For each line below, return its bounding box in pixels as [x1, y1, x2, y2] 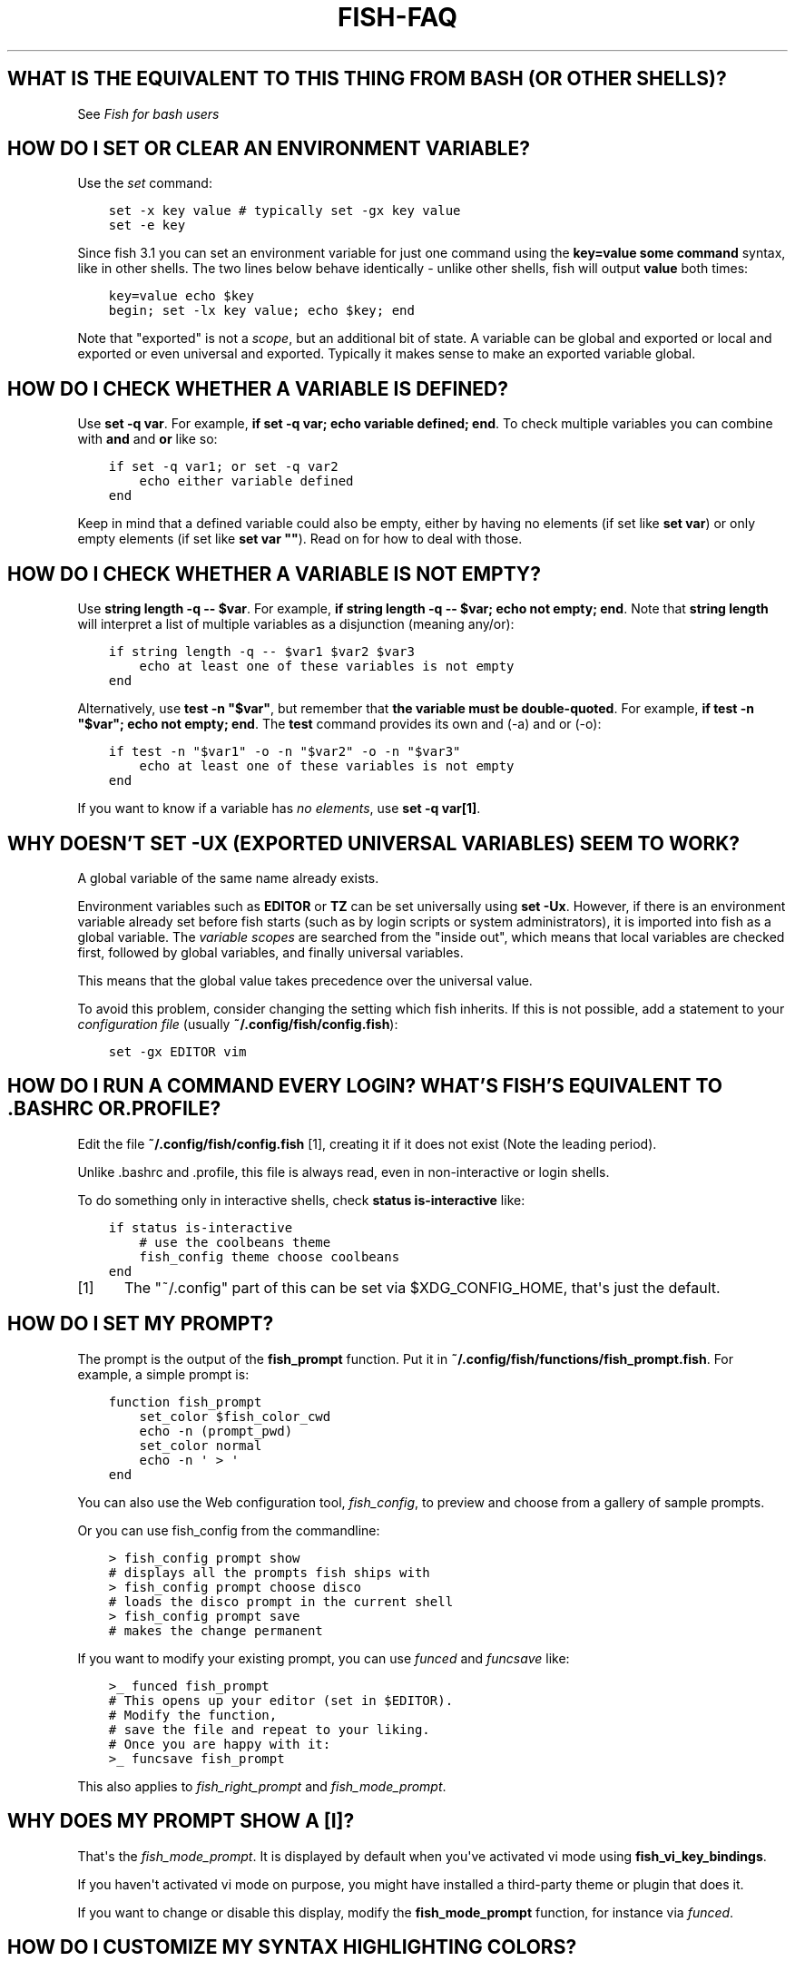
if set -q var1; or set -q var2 [108, 459, 339, 475]
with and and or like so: [77, 431, 218, 447]
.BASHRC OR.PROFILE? [7, 1097, 221, 1121]
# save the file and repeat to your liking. [108, 1721, 430, 1737]
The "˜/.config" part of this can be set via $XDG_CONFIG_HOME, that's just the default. [123, 1278, 721, 1297]
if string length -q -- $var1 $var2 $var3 [108, 644, 415, 660]
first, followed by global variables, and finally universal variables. [77, 944, 464, 960]
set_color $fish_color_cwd [139, 1408, 331, 1424]
